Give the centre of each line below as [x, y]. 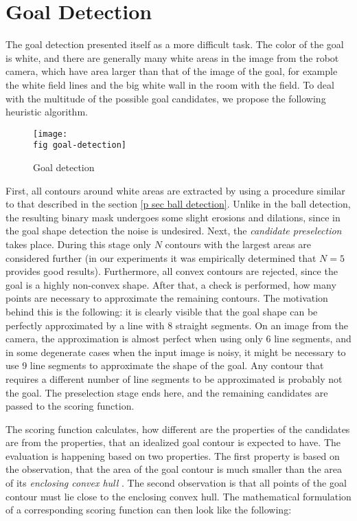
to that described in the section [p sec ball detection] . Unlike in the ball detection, [178, 204]
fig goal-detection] [80, 145]
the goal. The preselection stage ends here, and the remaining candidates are [167, 392]
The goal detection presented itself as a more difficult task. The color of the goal [175, 44]
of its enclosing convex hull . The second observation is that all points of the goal [176, 483]
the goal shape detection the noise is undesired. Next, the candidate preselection [174, 231]
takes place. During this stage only [79, 244]
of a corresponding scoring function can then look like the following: [149, 510]
